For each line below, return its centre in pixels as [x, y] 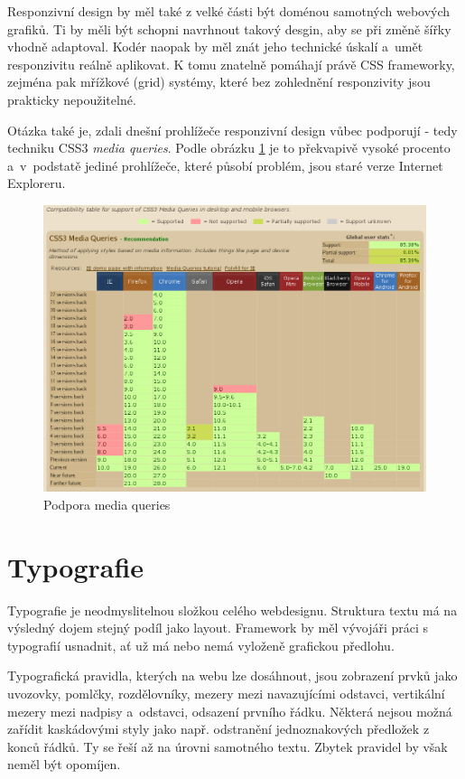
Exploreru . [37, 183]
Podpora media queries [107, 504]
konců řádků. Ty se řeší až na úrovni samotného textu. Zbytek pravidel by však [228, 746]
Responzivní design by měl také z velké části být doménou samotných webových [229, 11]
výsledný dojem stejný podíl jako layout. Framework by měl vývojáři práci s [218, 628]
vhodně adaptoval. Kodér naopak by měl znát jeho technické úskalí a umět [215, 47]
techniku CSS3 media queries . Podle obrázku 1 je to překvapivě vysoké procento [229, 148]
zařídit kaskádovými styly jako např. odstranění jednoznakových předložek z [219, 729]
